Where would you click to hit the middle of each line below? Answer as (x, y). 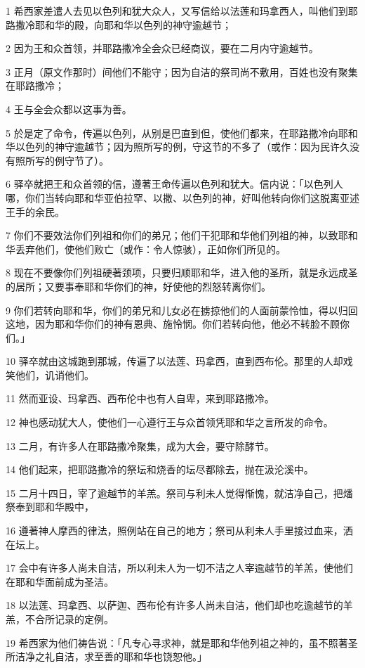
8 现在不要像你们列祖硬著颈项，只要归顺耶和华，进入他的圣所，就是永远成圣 (182, 272)
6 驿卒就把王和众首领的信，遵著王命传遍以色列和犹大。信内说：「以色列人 (174, 184)
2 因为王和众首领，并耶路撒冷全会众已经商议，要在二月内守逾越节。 (162, 48)
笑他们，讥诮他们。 (50, 374)
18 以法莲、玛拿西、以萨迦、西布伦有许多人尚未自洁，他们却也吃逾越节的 (174, 605)
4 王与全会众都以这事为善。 (69, 109)
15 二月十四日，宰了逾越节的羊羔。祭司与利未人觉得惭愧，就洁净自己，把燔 (179, 493)
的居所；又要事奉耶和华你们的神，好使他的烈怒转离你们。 (138, 286)
